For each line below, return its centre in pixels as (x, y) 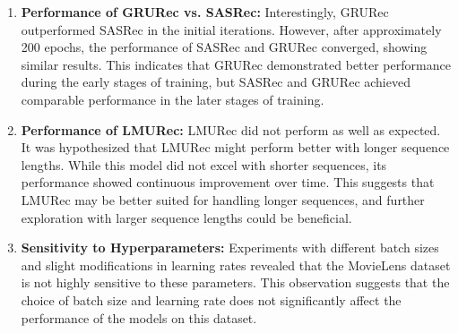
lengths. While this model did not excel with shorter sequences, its (204, 164)
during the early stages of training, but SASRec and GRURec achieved (216, 82)
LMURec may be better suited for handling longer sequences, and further (223, 199)
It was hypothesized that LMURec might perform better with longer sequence (235, 147)
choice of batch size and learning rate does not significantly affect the (211, 299)
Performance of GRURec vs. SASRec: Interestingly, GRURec (205, 12)
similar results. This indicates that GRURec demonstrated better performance (236, 64)
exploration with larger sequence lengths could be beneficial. (186, 217)
